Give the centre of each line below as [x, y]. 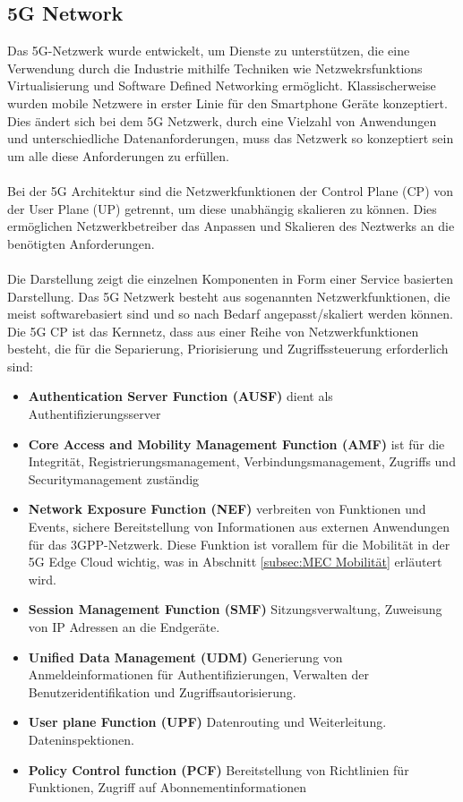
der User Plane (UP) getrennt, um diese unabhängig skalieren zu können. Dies [222, 208]
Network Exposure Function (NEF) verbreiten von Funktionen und [227, 509]
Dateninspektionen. [81, 739]
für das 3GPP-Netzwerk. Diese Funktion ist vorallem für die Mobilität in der [239, 544]
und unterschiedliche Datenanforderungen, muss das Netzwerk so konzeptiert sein [231, 138]
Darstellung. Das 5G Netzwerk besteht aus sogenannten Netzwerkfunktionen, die [229, 296]
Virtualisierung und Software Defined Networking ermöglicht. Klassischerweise [222, 85]
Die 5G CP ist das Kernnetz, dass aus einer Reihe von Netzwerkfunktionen [213, 331]
